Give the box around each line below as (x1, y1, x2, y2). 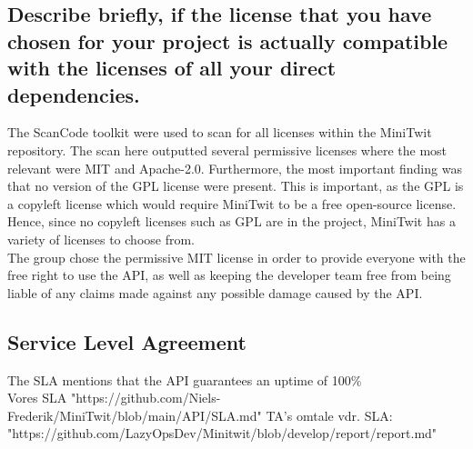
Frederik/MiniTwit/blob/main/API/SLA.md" (7, 405, 262, 424)
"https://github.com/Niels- (70, 388, 221, 407)
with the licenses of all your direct (7, 54, 337, 82)
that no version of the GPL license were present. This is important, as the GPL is (7, 176, 464, 195)
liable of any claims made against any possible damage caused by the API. (7, 283, 423, 302)
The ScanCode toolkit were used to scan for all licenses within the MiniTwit (7, 123, 432, 142)
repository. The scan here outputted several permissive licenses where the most (7, 140, 448, 159)
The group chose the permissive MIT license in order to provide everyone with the (7, 247, 466, 266)
